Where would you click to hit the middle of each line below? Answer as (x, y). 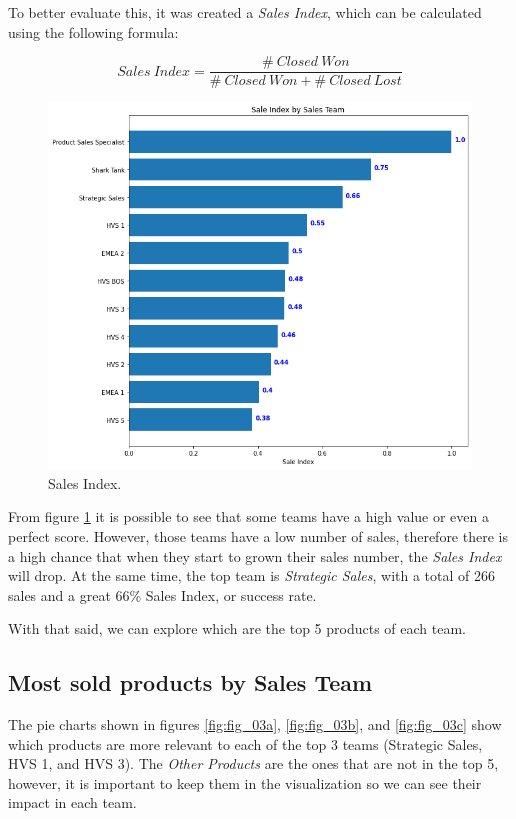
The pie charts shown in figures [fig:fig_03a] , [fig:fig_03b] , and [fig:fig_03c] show (255, 724)
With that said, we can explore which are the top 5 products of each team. (237, 628)
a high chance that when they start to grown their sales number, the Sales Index (255, 555)
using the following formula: (93, 31)
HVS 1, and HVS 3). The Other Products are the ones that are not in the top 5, (253, 763)
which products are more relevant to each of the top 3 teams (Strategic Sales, (245, 743)
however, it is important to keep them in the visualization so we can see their (245, 782)
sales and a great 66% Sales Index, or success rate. (162, 594)
